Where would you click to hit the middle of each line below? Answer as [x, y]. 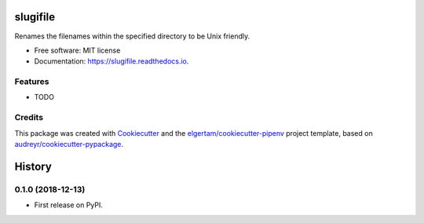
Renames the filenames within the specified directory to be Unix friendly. [132, 36]
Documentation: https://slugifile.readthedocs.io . [111, 61]
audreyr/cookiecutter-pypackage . [69, 144]
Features [32, 82]
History [33, 166]
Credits [29, 118]
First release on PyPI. [69, 205]
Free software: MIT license [77, 50]
